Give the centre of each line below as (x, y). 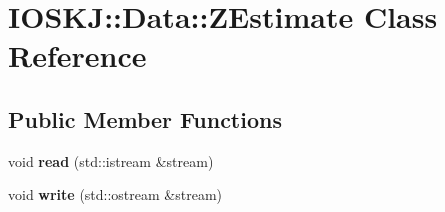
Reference (77, 55)
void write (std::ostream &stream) (115, 194)
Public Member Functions (145, 118)
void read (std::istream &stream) (111, 160)
